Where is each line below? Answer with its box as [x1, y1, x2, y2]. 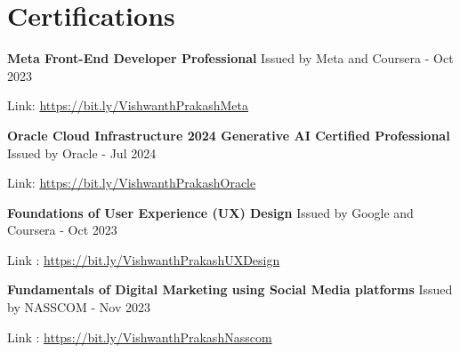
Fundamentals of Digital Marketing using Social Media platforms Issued [7, 280, 453, 299]
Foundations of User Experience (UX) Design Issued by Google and [7, 203, 414, 221]
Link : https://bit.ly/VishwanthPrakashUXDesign [7, 250, 280, 269]
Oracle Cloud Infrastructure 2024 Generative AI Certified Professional [7, 125, 450, 144]
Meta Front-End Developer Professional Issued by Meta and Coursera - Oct [7, 49, 454, 68]
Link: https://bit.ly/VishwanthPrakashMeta [7, 96, 249, 115]
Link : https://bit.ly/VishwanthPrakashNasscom [7, 327, 272, 346]
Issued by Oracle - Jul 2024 [7, 143, 157, 162]
